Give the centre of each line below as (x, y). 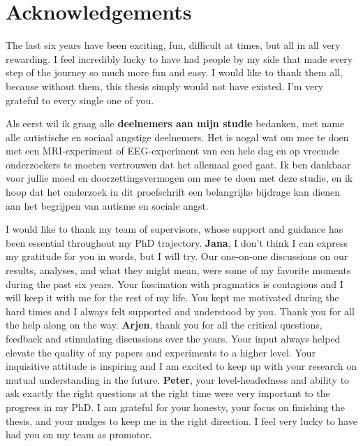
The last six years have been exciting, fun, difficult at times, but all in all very (173, 45)
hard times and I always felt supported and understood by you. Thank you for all (180, 311)
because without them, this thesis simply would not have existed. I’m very (165, 86)
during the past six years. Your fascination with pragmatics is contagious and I (175, 283)
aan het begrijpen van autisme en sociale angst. (107, 205)
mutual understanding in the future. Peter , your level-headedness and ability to (178, 379)
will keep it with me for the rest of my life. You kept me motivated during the (172, 297)
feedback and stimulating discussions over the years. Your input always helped (173, 338)
